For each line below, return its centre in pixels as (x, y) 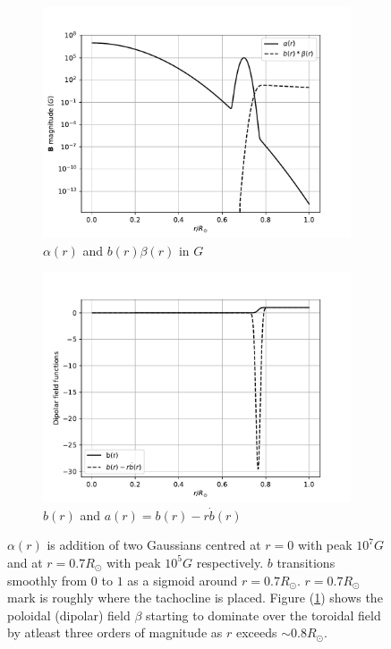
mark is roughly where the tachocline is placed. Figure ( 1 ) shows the (195, 598)
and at (25, 562)
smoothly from (47, 580)
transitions (306, 562)
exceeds (256, 632)
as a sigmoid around (183, 580)
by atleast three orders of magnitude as (115, 632)
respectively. (230, 562)
